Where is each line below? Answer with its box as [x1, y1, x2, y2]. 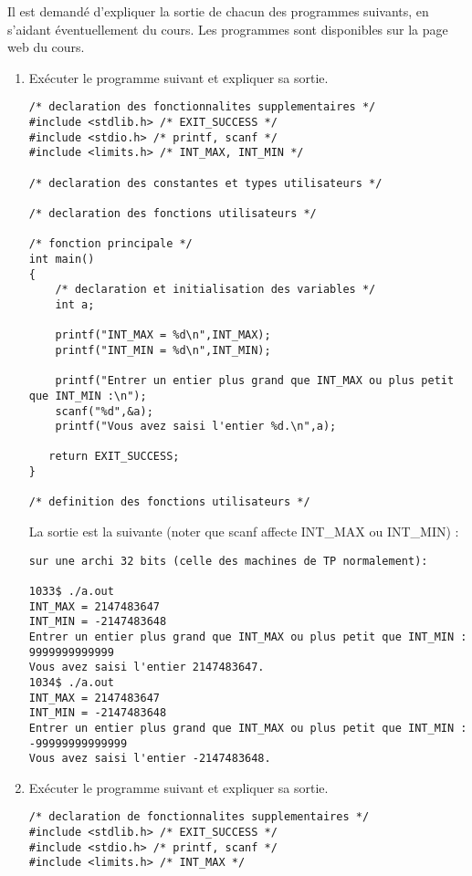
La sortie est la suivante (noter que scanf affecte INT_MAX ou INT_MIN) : [28, 522, 459, 541]
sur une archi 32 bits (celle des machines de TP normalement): [28, 554, 428, 568]
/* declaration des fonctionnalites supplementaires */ [28, 100, 376, 114]
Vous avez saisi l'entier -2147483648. [28, 752, 271, 766]
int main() [28, 252, 95, 266]
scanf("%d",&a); [55, 404, 153, 418]
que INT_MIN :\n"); [28, 389, 147, 402]
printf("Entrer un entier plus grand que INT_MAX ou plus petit [55, 374, 455, 388]
